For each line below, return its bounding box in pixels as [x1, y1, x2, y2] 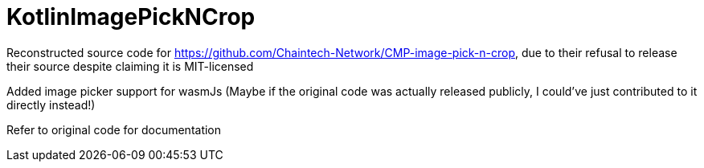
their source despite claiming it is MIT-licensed [6, 59, 254, 73]
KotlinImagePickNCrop [6, 3, 256, 31]
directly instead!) [6, 97, 96, 112]
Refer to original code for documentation [6, 122, 222, 137]
